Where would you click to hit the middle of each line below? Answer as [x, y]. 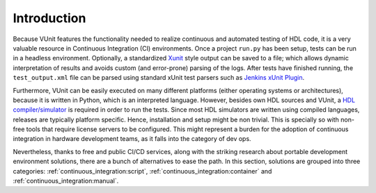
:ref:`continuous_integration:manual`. [66, 181]
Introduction [49, 18]
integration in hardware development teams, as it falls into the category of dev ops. [132, 139]
